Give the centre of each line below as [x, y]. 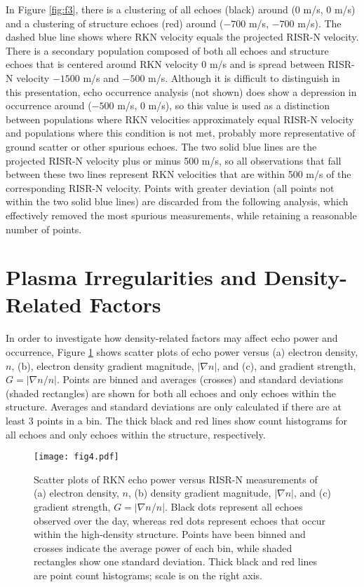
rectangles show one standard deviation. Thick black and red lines [176, 561]
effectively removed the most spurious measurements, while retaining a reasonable [181, 215]
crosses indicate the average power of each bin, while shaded [163, 547]
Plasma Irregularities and [131, 277]
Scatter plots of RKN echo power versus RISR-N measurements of [176, 479]
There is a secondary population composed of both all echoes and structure [167, 50]
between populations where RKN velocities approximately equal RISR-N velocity [180, 119]
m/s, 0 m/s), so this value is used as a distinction [223, 105]
